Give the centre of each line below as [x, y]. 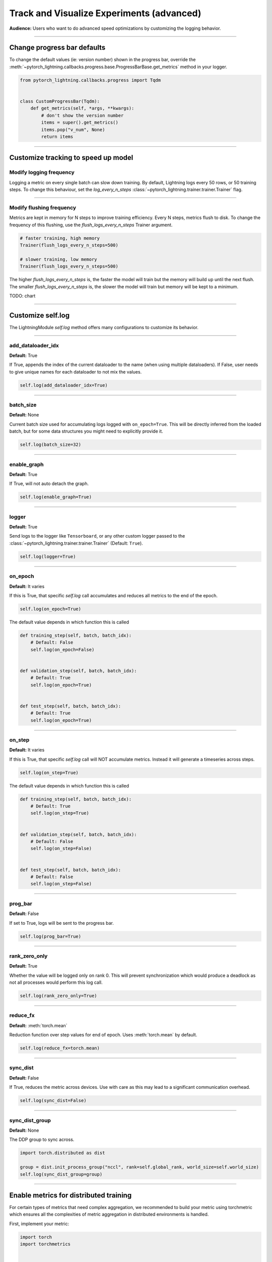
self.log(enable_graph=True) [56, 497]
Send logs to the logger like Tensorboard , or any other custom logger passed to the [97, 536]
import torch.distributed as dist [62, 1153]
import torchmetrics [45, 1244]
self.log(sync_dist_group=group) [61, 1174]
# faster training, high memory [60, 238]
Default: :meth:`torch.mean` [38, 1025]
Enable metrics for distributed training [71, 1195]
